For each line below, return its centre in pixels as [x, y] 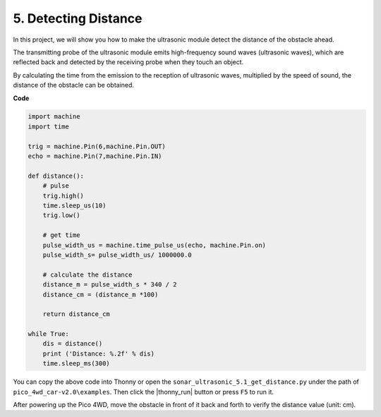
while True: [49, 334]
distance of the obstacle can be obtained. [73, 85]
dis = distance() [73, 344]
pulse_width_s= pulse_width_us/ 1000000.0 [117, 255]
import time [49, 126]
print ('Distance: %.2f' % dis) [99, 353]
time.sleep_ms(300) [77, 364]
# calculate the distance [87, 274]
